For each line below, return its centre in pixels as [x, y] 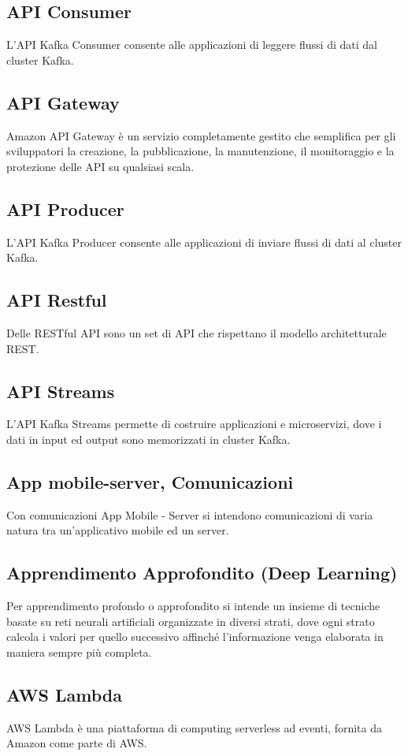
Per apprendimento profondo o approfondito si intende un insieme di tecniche [193, 606]
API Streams [61, 391]
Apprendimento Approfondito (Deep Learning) [202, 573]
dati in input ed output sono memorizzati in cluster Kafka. [148, 439]
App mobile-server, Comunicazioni [150, 481]
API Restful [57, 300]
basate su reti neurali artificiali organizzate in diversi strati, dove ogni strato [191, 621]
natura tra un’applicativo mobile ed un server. [118, 530]
